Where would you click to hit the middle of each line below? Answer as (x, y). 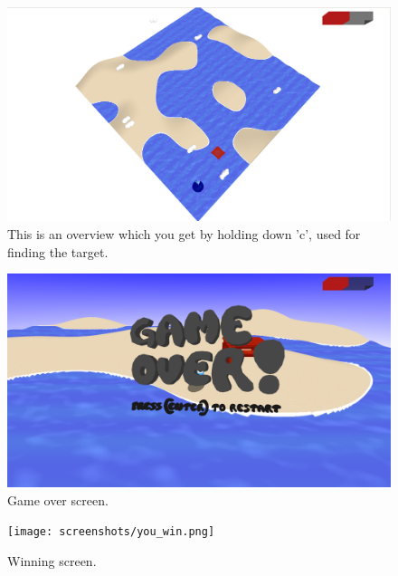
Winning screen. (52, 561)
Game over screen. (58, 499)
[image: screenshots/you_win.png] (111, 532)
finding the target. (58, 251)
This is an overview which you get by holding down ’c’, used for (184, 234)
